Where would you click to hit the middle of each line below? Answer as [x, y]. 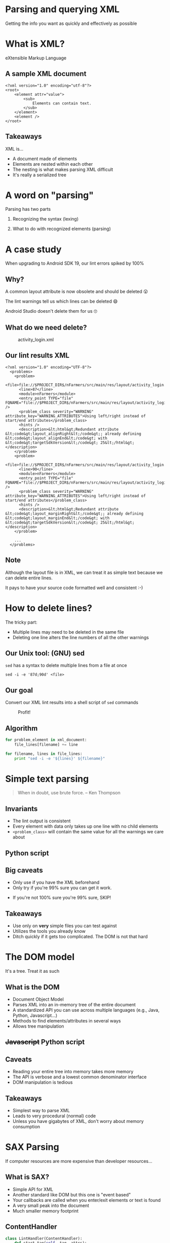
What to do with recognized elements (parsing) [62, 229]
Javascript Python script [45, 1042]
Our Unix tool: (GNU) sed [45, 653]
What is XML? [35, 44]
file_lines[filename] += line [46, 744]
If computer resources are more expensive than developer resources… [79, 1161]
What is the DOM [32, 987]
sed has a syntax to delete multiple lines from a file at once [66, 666]
